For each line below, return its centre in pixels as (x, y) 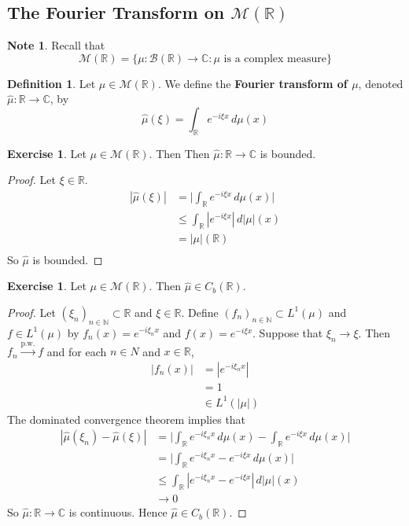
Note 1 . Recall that (56, 45)
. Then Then (179, 153)
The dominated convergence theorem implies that (127, 419)
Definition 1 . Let (52, 83)
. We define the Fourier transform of (252, 83)
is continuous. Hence (118, 512)
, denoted (381, 83)
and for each (77, 351)
